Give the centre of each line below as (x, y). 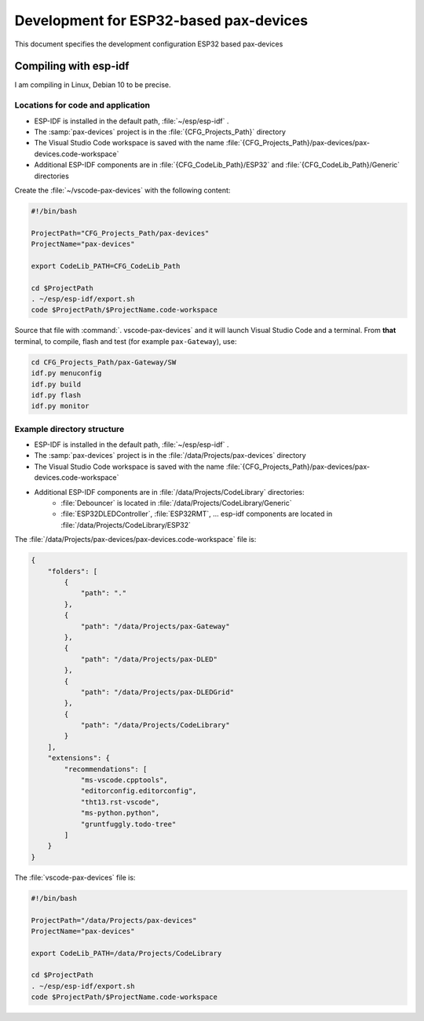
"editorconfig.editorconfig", (139, 791)
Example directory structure (69, 429)
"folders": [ (73, 571)
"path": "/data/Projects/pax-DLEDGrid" (157, 692)
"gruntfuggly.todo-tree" (128, 824)
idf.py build (56, 384)
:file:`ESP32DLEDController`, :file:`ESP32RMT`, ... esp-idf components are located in (197, 514)
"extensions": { (79, 758)
